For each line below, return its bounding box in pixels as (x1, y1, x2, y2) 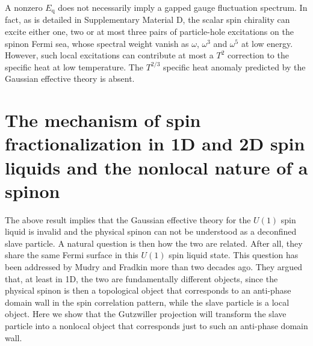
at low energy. (241, 37, 293, 49)
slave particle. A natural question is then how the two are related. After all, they (5, 236, 303, 249)
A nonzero (5, 1, 43, 13)
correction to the (227, 49, 289, 61)
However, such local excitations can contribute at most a (5, 49, 214, 61)
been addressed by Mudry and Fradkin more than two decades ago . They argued (5, 261, 303, 273)
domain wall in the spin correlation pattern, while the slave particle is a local (5, 295, 290, 308)
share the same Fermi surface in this (5, 249, 138, 261)
